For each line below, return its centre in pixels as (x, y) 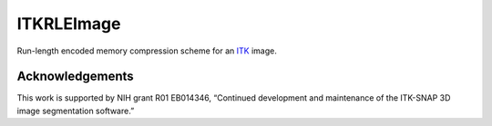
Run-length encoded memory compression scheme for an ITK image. (147, 51)
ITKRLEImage (69, 24)
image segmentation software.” (76, 111)
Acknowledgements (75, 77)
